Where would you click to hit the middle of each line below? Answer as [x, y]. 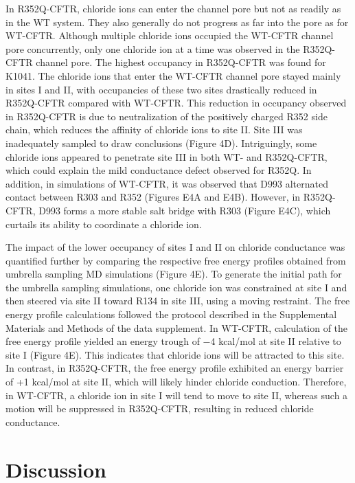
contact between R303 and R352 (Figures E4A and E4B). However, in [153, 197]
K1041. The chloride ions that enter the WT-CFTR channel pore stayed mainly [173, 75]
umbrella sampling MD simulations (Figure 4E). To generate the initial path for [174, 274]
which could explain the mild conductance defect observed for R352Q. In [159, 170]
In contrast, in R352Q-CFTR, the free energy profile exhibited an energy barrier [175, 368]
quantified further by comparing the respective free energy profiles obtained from [176, 260]
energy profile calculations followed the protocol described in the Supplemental [171, 314]
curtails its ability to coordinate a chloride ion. [104, 224]
